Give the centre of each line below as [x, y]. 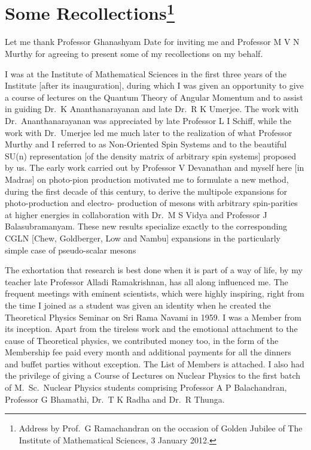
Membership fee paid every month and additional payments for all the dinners [148, 352]
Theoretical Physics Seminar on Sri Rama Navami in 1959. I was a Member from [153, 317]
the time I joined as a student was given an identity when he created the [138, 305]
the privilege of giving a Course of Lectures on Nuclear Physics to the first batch [153, 375]
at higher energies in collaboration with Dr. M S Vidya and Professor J [136, 214]
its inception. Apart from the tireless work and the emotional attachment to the [151, 329]
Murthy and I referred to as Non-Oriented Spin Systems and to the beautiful [146, 144]
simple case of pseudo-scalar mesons [71, 250]
